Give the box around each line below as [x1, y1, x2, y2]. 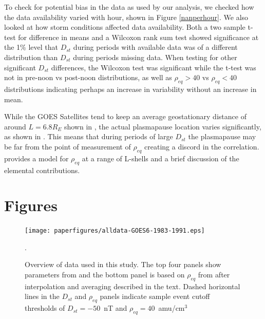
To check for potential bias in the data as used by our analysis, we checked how [4, 2, 254, 12]
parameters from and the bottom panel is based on [25, 269, 185, 280]
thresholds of [25, 303, 65, 313]
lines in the [25, 291, 60, 302]
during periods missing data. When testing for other [73, 51, 237, 62]
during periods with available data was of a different [73, 42, 238, 52]
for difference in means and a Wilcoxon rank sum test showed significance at [18, 31, 259, 42]
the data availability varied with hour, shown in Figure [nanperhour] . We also [4, 11, 249, 22]
